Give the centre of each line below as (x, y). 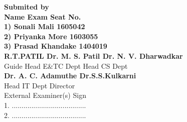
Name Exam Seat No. (43, 16)
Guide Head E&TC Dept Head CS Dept (66, 66)
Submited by (27, 7)
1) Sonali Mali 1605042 (45, 26)
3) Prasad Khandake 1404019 (56, 46)
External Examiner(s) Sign (45, 95)
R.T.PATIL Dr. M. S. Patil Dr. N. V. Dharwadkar (93, 55)
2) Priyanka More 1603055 (51, 36)
